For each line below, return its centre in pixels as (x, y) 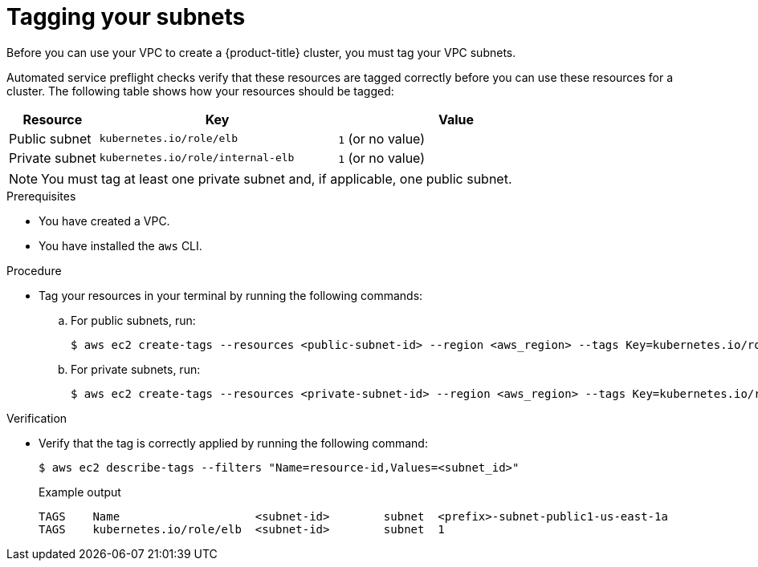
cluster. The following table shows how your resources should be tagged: (200, 91)
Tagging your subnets (126, 17)
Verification (37, 418)
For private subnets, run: (136, 369)
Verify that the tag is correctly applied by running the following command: (233, 443)
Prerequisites (41, 196)
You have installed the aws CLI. (120, 245)
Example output (80, 492)
